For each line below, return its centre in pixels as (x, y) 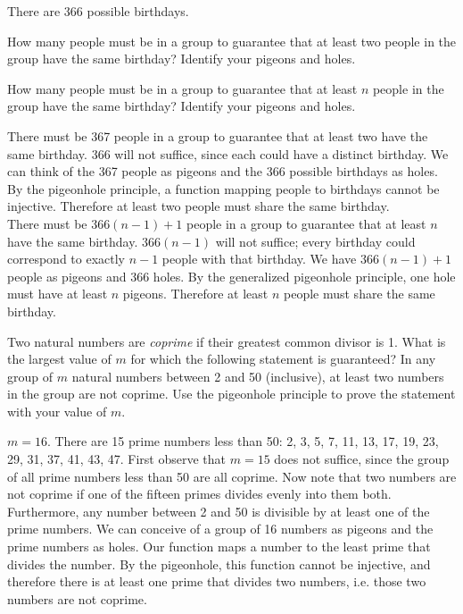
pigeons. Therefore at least (195, 294)
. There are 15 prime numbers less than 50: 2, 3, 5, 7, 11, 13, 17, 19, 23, (243, 441)
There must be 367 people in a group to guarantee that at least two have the (218, 135)
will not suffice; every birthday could (315, 241)
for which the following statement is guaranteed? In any (283, 359)
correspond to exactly (66, 259)
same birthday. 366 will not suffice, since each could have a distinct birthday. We (228, 153)
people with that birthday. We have (259, 259)
